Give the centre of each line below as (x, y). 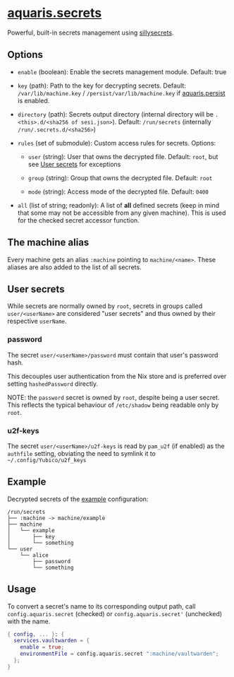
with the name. (29, 621)
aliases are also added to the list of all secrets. (75, 267)
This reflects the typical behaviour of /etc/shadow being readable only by (113, 405)
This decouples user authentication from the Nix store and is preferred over (117, 376)
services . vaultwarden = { (52, 641)
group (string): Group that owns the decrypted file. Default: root (120, 177)
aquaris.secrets (55, 13)
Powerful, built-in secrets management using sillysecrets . (91, 33)
